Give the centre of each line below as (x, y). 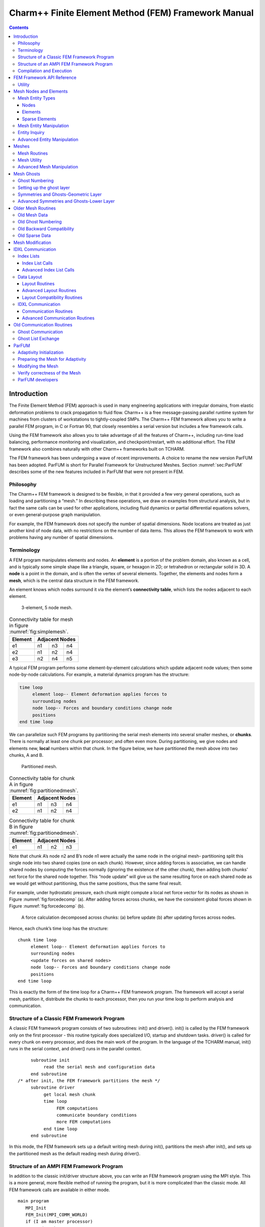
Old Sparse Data (34, 236)
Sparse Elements (39, 119)
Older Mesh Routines (35, 208)
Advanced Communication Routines (58, 318)
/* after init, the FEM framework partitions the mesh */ (89, 1080)
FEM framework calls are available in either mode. (60, 1190)
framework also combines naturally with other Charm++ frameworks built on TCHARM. (97, 449)
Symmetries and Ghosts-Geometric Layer (60, 194)
